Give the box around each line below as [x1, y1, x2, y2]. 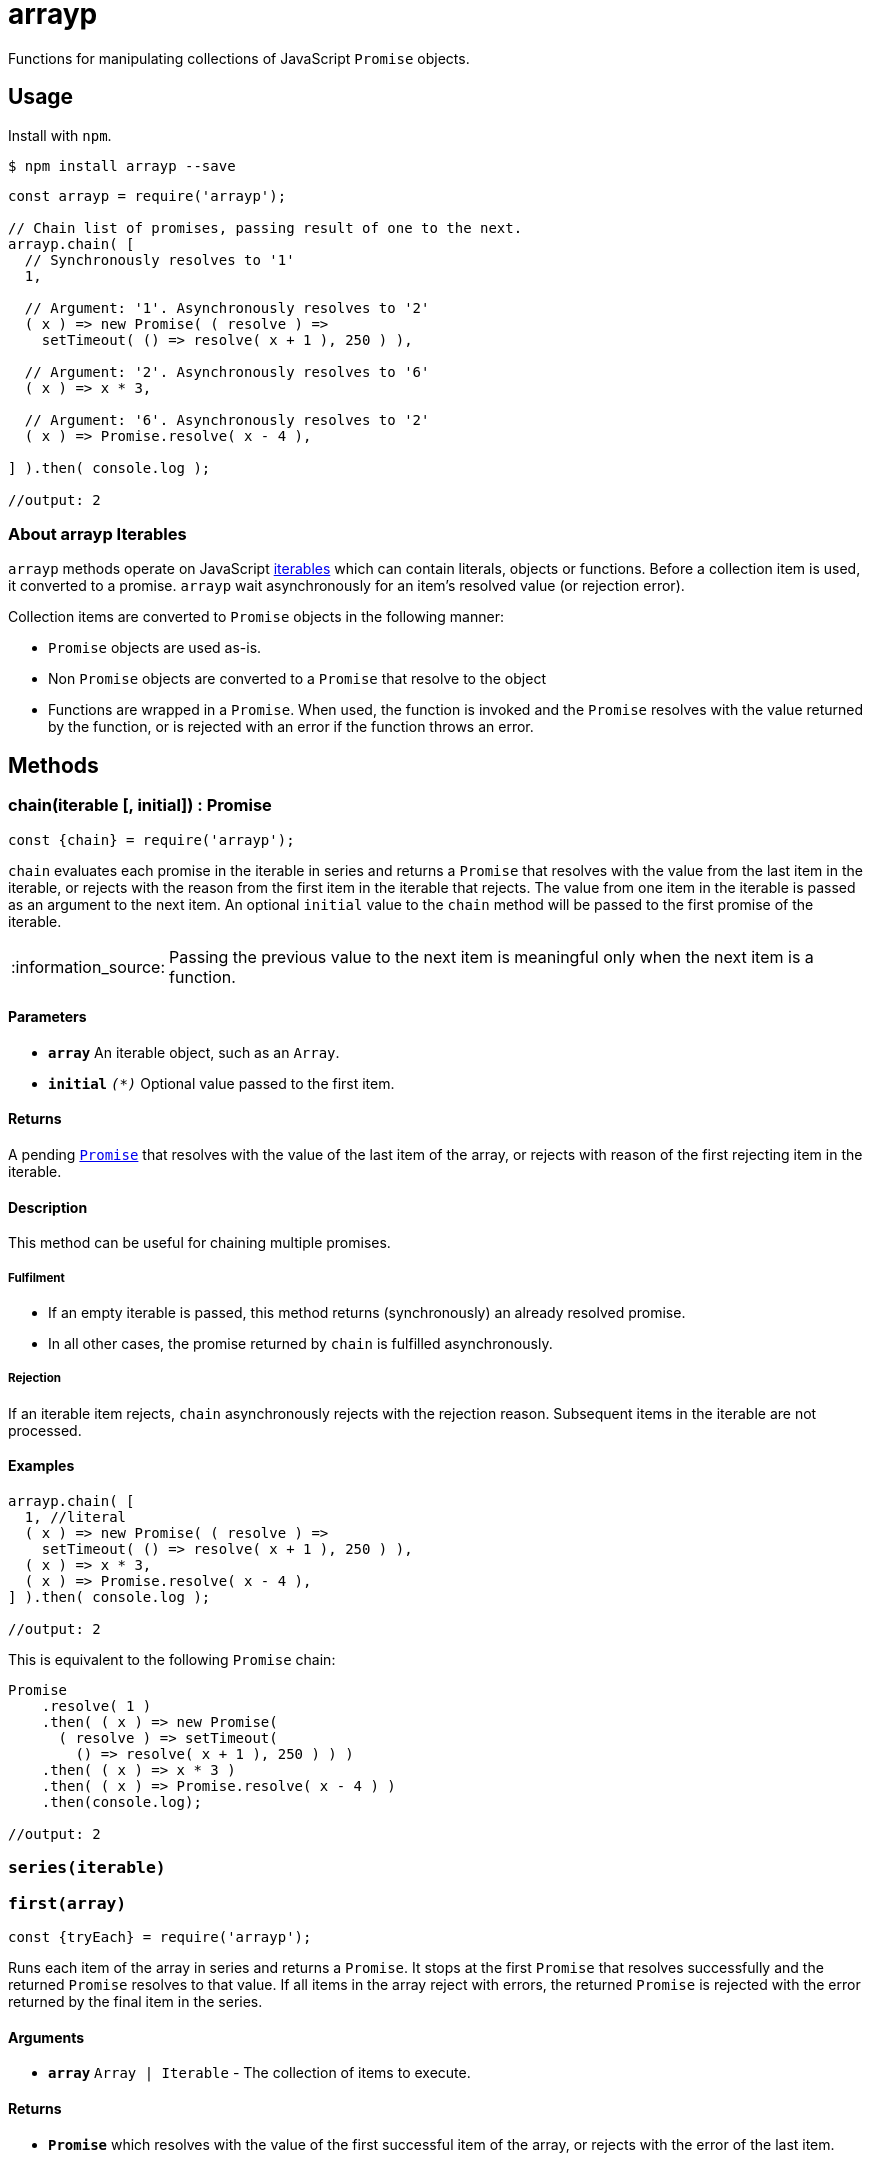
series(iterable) [8, 1858, 166, 1878]
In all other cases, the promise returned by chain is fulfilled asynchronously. [48, 1335, 553, 1352]
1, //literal [24, 1509, 127, 1525]
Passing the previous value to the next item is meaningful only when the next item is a [169, 946, 814, 967]
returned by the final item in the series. [8, 1993, 263, 2011]
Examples [8, 1457, 75, 1475]
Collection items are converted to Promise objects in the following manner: [8, 608, 504, 626]
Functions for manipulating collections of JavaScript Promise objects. [8, 49, 470, 67]
